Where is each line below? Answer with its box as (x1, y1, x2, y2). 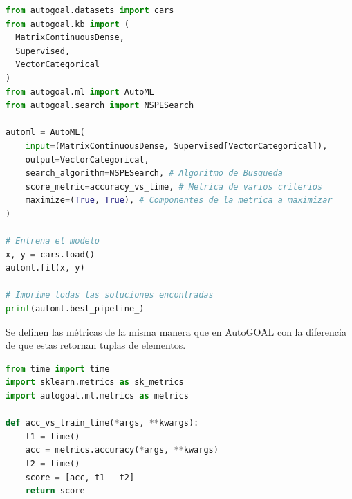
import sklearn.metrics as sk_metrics (6, 377, 184, 388)
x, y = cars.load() (6, 249, 95, 260)
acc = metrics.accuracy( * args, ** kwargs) (25, 445, 219, 455)
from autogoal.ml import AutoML (6, 87, 154, 97)
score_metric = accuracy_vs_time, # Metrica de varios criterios (25, 181, 323, 192)
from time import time (6, 363, 110, 374)
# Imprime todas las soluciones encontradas (6, 290, 214, 300)
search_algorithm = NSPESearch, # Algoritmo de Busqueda (25, 168, 283, 179)
